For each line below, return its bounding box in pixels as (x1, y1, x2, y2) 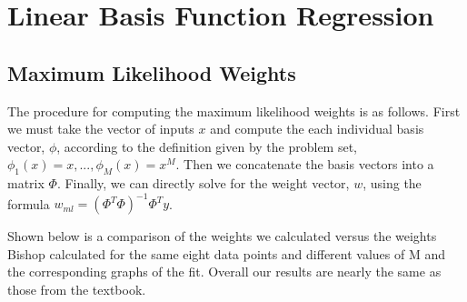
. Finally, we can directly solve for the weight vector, (56, 174, 350, 193)
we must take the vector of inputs (7, 119, 194, 138)
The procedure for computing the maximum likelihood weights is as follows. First (7, 101, 461, 120)
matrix (7, 174, 45, 193)
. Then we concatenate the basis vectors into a (175, 155, 434, 174)
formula (7, 194, 50, 213)
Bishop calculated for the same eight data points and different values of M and (7, 244, 446, 263)
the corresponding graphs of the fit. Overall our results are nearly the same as (7, 262, 442, 281)
